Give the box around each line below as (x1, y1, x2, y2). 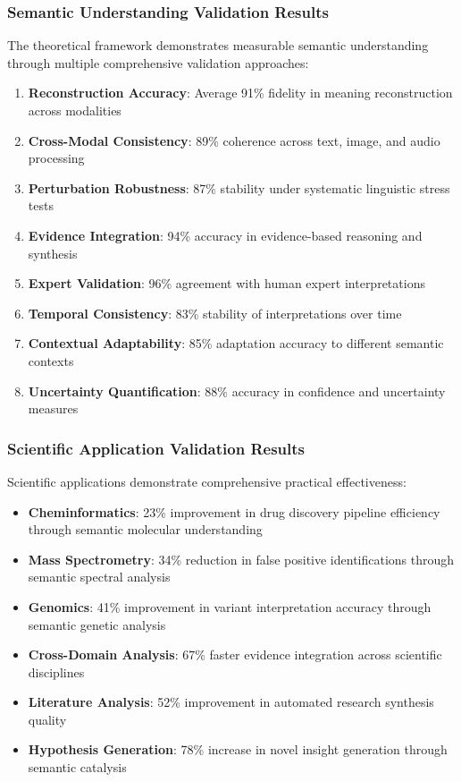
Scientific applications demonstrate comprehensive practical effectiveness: (7, 472, 407, 490)
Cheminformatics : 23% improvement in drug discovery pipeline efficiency (28, 502, 440, 521)
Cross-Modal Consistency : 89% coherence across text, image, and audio (28, 131, 440, 149)
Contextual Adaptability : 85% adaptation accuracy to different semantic (28, 334, 444, 353)
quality (28, 710, 67, 728)
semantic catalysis (28, 758, 127, 777)
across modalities (28, 101, 122, 119)
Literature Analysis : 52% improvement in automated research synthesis (28, 693, 434, 711)
